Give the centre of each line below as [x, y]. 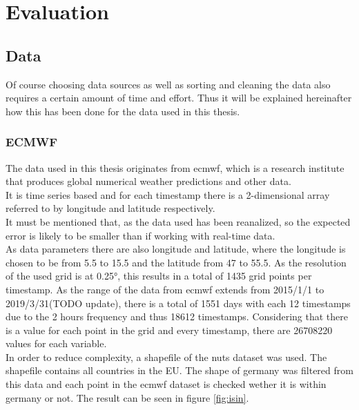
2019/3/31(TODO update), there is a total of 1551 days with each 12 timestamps [178, 303]
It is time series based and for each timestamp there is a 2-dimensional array [168, 194]
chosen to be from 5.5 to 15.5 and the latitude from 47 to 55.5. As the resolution [176, 262]
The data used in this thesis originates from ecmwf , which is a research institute [175, 167]
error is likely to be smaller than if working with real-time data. [140, 235]
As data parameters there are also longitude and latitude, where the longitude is [176, 249]
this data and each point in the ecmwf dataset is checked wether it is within [166, 384]
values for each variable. [56, 343]
